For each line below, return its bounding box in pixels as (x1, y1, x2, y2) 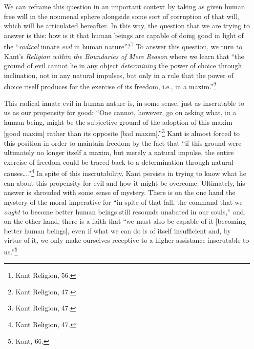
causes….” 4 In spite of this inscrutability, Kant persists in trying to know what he (4, 167, 246, 178)
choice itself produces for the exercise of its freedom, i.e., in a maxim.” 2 (4, 80, 216, 92)
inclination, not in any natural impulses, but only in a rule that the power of (4, 70, 233, 80)
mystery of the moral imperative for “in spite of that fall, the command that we (4, 196, 243, 207)
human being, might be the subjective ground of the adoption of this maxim (4, 116, 233, 127)
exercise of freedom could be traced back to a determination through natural (4, 156, 233, 167)
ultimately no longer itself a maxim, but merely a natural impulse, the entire (4, 147, 234, 157)
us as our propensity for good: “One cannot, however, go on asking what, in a (4, 107, 236, 117)
